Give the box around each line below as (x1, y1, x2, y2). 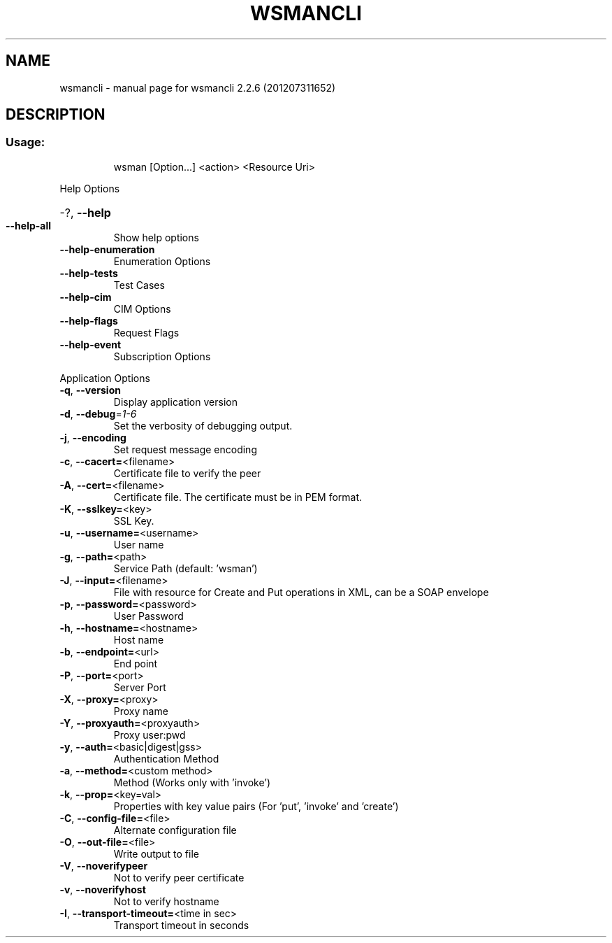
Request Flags (113, 326, 180, 339)
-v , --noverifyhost (59, 883, 146, 895)
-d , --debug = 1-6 (59, 407, 137, 420)
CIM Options (113, 302, 171, 315)
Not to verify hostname (113, 895, 219, 907)
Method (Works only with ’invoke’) (113, 776, 271, 788)
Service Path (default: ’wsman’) (113, 562, 258, 574)
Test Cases (113, 278, 165, 291)
